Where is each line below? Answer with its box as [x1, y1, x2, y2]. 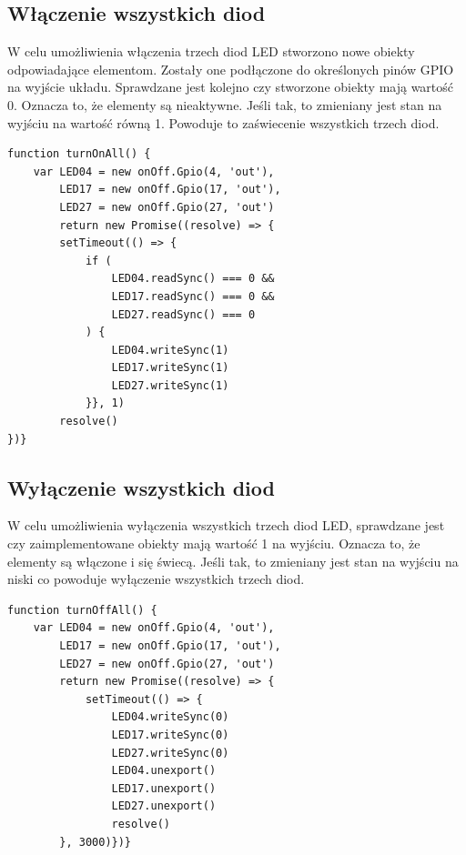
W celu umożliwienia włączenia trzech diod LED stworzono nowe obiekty [7, 42, 415, 61]
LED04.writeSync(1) [111, 343, 229, 357]
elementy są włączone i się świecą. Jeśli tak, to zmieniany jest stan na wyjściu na [7, 551, 459, 570]
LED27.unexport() [111, 800, 217, 813]
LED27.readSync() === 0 [111, 307, 256, 321]
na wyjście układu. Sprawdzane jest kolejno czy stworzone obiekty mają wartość [7, 77, 454, 96]
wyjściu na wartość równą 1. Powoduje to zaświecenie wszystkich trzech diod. [7, 113, 440, 132]
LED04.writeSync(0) [111, 710, 229, 724]
